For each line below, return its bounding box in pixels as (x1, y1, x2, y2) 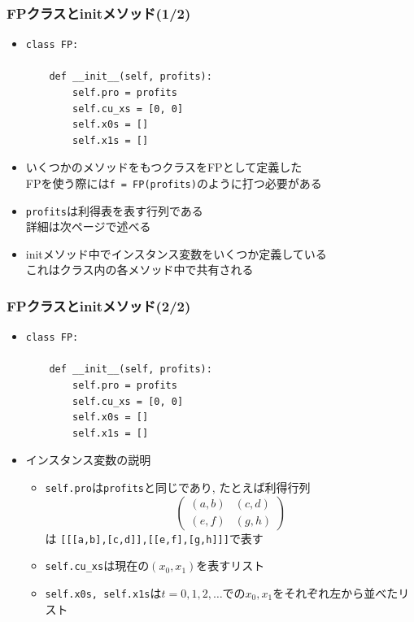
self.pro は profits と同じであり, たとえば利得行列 (45, 479, 311, 496)
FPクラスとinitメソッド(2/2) (7, 295, 191, 315)
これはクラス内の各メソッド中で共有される (25, 261, 254, 278)
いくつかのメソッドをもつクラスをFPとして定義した (25, 159, 303, 176)
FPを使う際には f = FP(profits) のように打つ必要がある (25, 174, 322, 191)
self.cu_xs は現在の (45, 557, 150, 574)
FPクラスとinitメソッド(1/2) (7, 2, 191, 23)
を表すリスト (196, 557, 265, 574)
